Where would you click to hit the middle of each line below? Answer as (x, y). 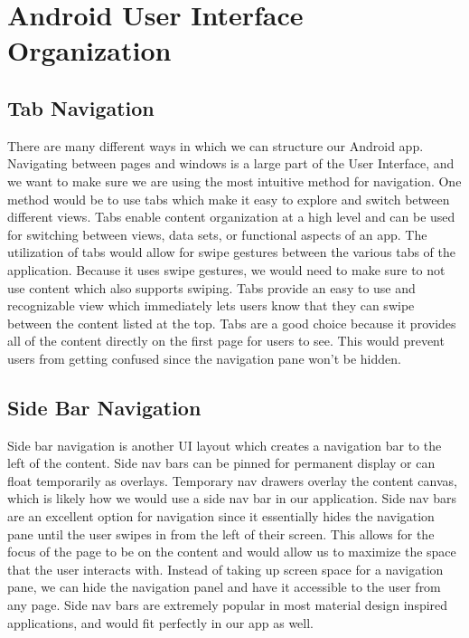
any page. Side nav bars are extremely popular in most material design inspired (228, 605)
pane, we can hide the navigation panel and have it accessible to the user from (224, 587)
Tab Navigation (81, 107)
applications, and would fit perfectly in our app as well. (160, 622)
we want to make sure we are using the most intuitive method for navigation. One (234, 181)
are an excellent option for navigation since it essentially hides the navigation (221, 516)
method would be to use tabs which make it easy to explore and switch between (229, 199)
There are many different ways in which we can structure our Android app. (216, 145)
